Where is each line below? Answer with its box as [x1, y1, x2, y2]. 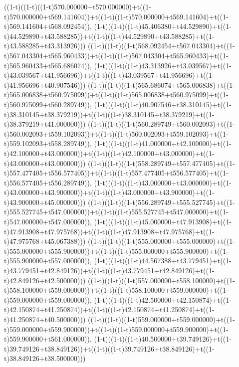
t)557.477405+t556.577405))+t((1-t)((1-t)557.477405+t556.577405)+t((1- [4, 168, 229, 178]
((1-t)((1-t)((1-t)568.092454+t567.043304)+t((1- [88, 40, 235, 51]
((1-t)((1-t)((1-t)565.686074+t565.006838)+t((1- [88, 79, 235, 90]
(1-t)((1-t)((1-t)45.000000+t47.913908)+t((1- [94, 216, 232, 227]
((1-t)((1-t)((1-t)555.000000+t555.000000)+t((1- [88, 236, 235, 246]
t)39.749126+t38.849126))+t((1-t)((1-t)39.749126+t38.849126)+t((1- [4, 343, 215, 354]
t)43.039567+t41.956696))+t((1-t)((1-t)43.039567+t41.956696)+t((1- [4, 70, 215, 80]
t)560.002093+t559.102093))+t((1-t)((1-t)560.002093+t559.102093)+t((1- [4, 128, 229, 139]
